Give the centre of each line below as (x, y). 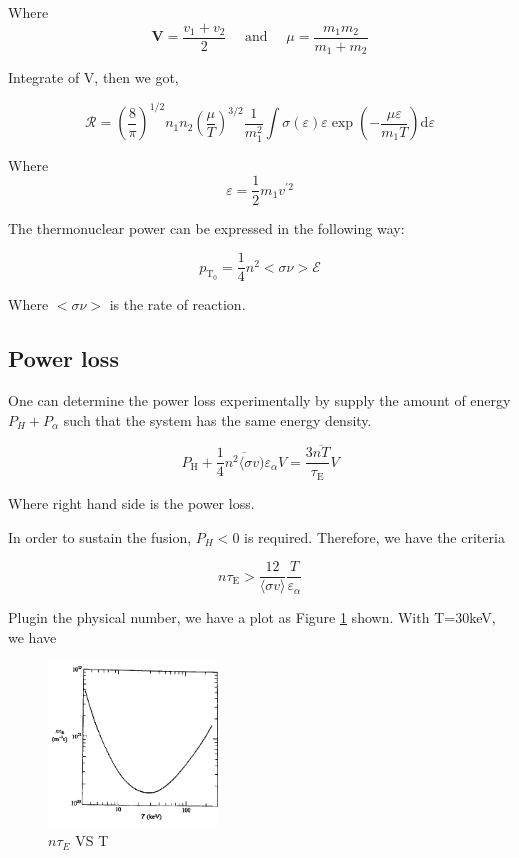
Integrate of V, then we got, (93, 77)
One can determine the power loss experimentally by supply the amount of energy (259, 399)
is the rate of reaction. (177, 304)
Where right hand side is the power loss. (131, 502)
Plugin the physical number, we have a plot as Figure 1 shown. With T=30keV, (252, 617)
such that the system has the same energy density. (217, 419)
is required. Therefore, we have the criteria (374, 536)
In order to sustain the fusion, (100, 536)
